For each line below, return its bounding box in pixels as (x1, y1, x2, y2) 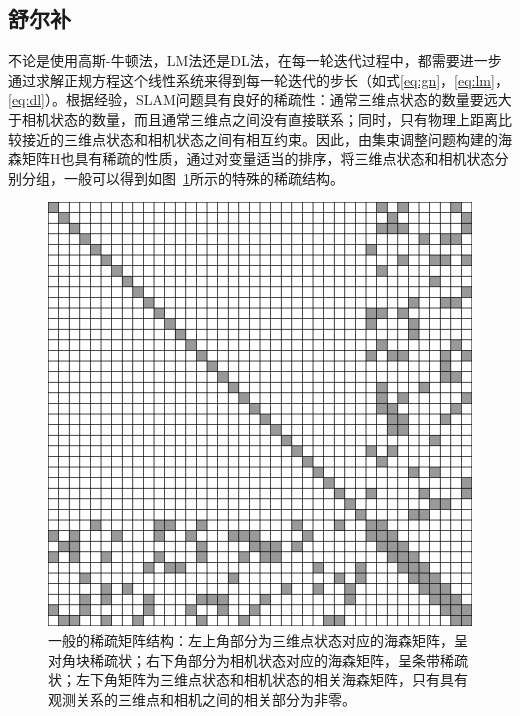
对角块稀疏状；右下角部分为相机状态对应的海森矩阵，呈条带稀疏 (48, 649, 468, 670)
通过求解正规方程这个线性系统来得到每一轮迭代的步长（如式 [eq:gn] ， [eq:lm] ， (8, 69, 509, 90)
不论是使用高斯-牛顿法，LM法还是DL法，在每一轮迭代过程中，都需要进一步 (8, 50, 502, 71)
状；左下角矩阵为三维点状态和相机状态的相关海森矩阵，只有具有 (48, 669, 468, 690)
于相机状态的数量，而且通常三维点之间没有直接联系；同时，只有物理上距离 (8, 108, 498, 129)
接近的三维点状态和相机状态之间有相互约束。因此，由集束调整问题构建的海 (21, 128, 512, 149)
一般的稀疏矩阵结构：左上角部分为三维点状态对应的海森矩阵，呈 (48, 629, 468, 650)
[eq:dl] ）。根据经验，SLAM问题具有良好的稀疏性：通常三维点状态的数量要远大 (8, 89, 512, 110)
